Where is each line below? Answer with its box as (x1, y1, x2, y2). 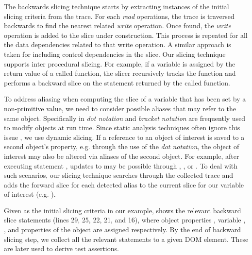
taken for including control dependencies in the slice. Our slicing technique (4, 49, 226, 59)
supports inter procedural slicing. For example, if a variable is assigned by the (4, 58, 235, 68)
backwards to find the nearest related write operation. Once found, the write (4, 20, 231, 31)
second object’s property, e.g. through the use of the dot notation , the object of (4, 141, 239, 152)
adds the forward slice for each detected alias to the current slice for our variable (4, 179, 244, 189)
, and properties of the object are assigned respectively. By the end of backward (4, 224, 241, 235)
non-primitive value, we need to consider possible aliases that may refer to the (4, 103, 236, 113)
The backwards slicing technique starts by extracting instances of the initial (4, 1, 229, 11)
